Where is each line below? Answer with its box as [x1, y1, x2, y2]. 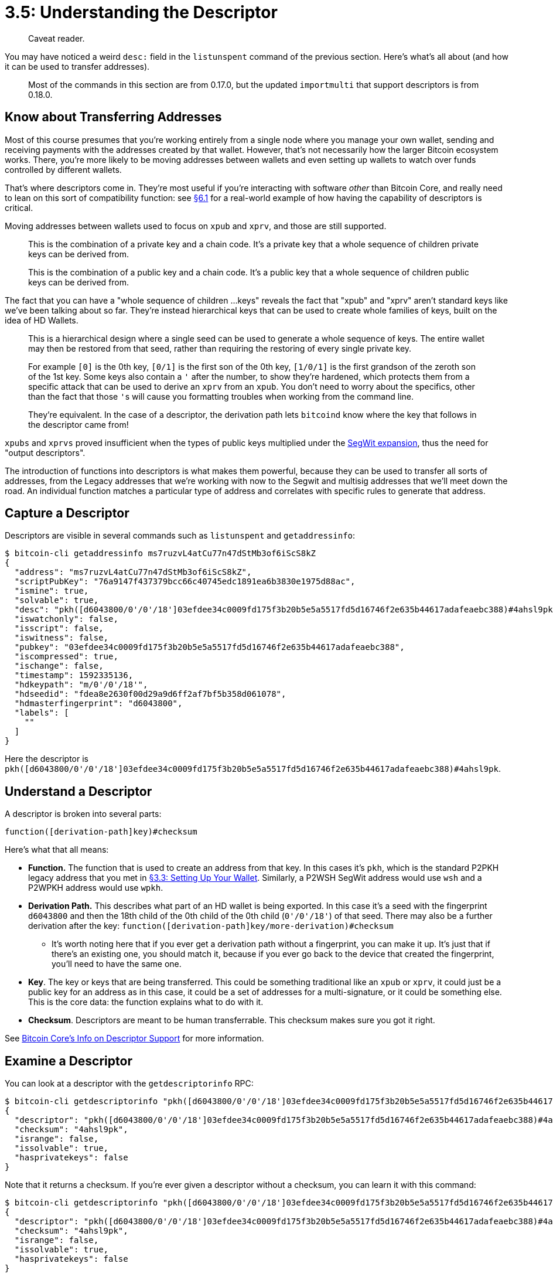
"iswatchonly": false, [14, 614, 118, 624]
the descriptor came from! [28, 419, 129, 430]
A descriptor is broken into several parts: [5, 809, 162, 819]
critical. [5, 202, 33, 213]
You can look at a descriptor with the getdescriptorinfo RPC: [5, 1078, 254, 1089]
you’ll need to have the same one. [52, 959, 182, 969]
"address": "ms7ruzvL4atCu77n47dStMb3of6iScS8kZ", [14, 567, 252, 577]
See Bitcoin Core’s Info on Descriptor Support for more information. [5, 1033, 264, 1044]
